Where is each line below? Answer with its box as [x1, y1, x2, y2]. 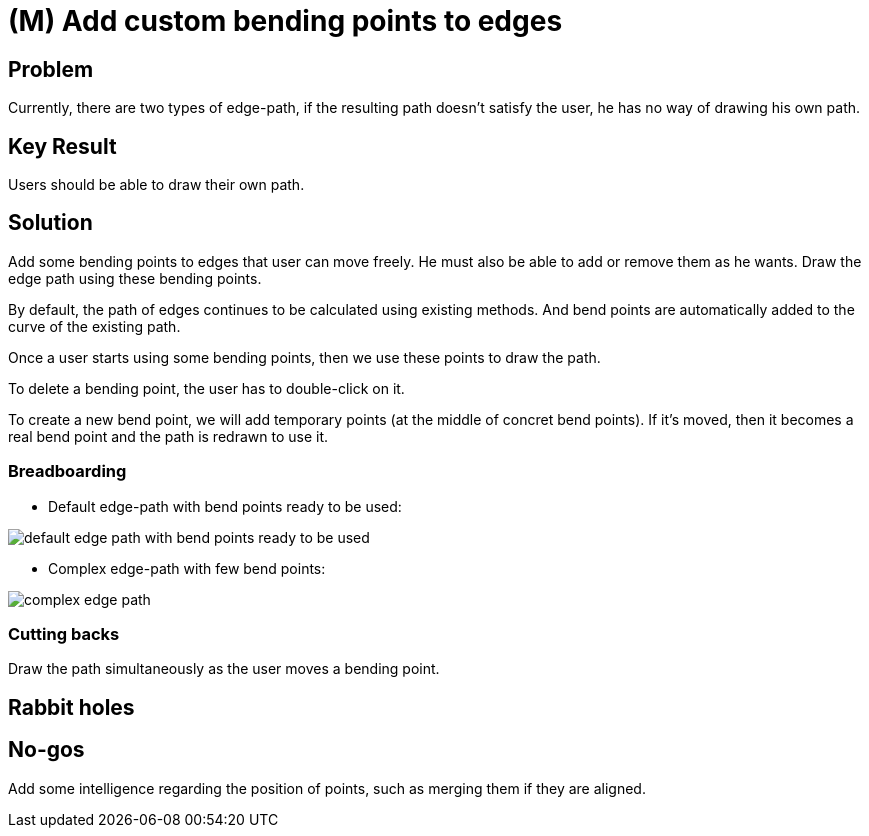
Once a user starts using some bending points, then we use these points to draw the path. [8, 348, 601, 366]
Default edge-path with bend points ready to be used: [48, 497, 402, 515]
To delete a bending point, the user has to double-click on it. [8, 379, 405, 397]
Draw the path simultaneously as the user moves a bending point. [8, 660, 440, 678]
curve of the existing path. [8, 317, 181, 335]
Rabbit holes [8, 694, 135, 720]
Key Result [8, 133, 117, 159]
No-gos [8, 737, 85, 763]
